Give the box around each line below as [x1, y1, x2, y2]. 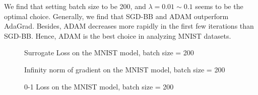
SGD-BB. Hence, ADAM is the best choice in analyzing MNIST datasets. [4, 30, 231, 41]
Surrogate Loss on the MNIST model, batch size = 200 [24, 47, 194, 58]
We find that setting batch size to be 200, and [4, 1, 146, 11]
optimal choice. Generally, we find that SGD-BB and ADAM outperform [4, 11, 229, 21]
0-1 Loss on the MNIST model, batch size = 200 [24, 81, 174, 91]
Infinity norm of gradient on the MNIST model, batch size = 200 [24, 64, 225, 74]
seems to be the [195, 1, 243, 11]
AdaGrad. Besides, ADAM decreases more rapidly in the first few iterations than [4, 21, 254, 31]
